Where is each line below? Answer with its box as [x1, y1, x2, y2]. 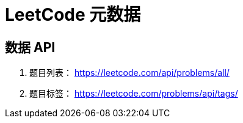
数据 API [5, 39, 56, 55]
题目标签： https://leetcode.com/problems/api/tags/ [29, 88, 238, 99]
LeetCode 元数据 [5, 4, 141, 25]
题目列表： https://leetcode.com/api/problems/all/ [29, 67, 230, 78]
